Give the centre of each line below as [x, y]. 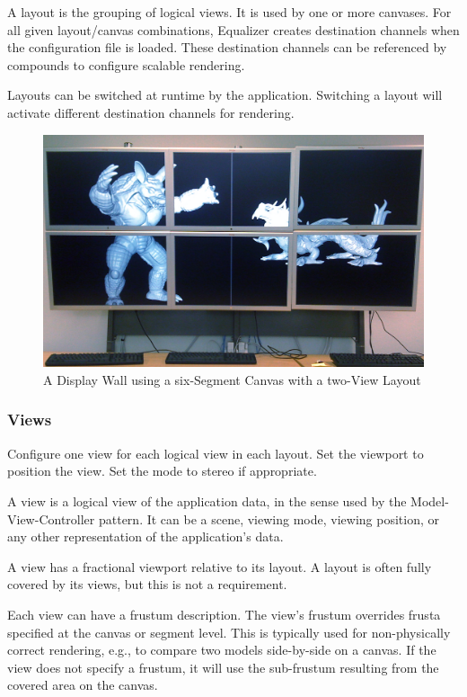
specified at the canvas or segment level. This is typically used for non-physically [229, 632]
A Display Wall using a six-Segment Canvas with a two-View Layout [232, 379]
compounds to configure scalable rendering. [126, 64]
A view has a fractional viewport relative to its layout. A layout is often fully [220, 566]
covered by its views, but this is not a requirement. [147, 584]
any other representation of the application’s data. [145, 536]
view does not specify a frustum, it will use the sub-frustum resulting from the [223, 667]
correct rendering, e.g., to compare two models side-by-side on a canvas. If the [222, 650]
